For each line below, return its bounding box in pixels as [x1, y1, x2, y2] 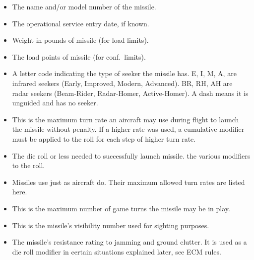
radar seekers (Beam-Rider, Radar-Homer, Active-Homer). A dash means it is [12, 87, 249, 98]
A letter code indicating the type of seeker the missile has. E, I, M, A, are [12, 68, 237, 79]
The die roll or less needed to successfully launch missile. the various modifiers [12, 150, 251, 161]
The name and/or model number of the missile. [12, 1, 156, 11]
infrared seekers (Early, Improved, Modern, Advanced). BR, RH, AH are [12, 78, 233, 88]
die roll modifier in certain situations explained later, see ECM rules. [12, 246, 221, 257]
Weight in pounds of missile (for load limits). [12, 35, 149, 45]
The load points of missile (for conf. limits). [12, 51, 146, 62]
